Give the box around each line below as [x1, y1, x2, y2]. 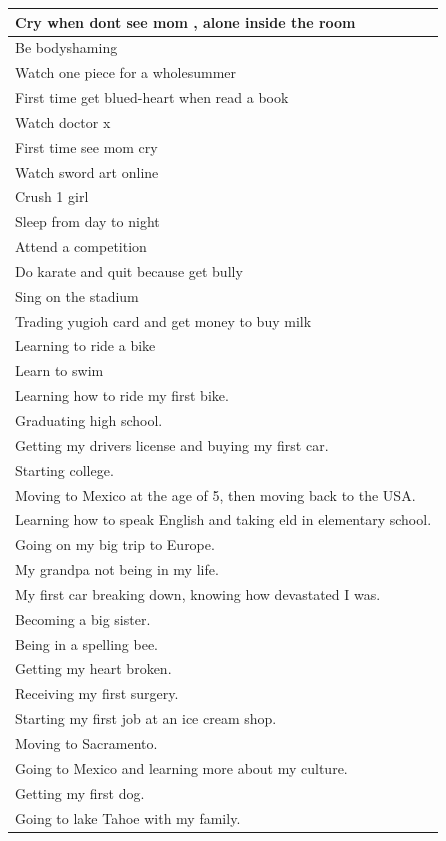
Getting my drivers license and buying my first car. [15, 434, 329, 455]
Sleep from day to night [15, 211, 160, 232]
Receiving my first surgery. [15, 683, 179, 704]
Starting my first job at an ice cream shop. [15, 708, 277, 729]
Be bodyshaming [15, 37, 118, 58]
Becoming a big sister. [15, 608, 151, 629]
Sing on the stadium [15, 285, 139, 306]
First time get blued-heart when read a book [15, 87, 289, 108]
